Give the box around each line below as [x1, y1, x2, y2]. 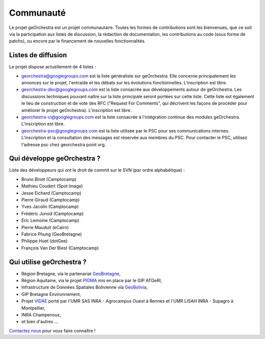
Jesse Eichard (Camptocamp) [21, 190, 82, 196]
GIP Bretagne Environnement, [21, 291, 81, 297]
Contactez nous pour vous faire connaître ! [9, 328, 96, 334]
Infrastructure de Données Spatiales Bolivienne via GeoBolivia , [21, 285, 148, 290]
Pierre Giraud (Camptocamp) [21, 197, 80, 203]
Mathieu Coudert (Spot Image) [21, 183, 83, 189]
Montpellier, [21, 305, 46, 311]
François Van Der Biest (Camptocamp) [21, 245, 99, 251]
